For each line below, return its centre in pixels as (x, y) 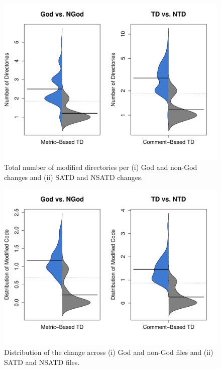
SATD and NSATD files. (42, 362)
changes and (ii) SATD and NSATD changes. (74, 177)
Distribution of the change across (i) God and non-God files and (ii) (109, 352)
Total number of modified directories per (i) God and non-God (101, 167)
